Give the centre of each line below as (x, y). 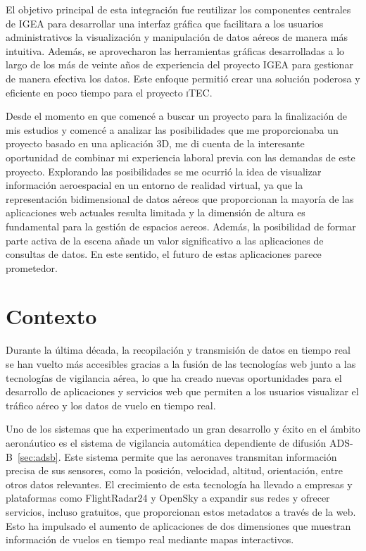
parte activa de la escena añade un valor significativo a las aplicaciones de (165, 240)
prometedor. (32, 267)
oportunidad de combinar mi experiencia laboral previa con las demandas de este (181, 157)
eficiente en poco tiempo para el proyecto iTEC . (109, 92)
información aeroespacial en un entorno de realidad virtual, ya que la (154, 185)
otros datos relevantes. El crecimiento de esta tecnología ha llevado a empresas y (179, 484)
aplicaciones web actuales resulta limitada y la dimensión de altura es (156, 212)
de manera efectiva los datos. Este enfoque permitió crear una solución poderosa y (183, 78)
